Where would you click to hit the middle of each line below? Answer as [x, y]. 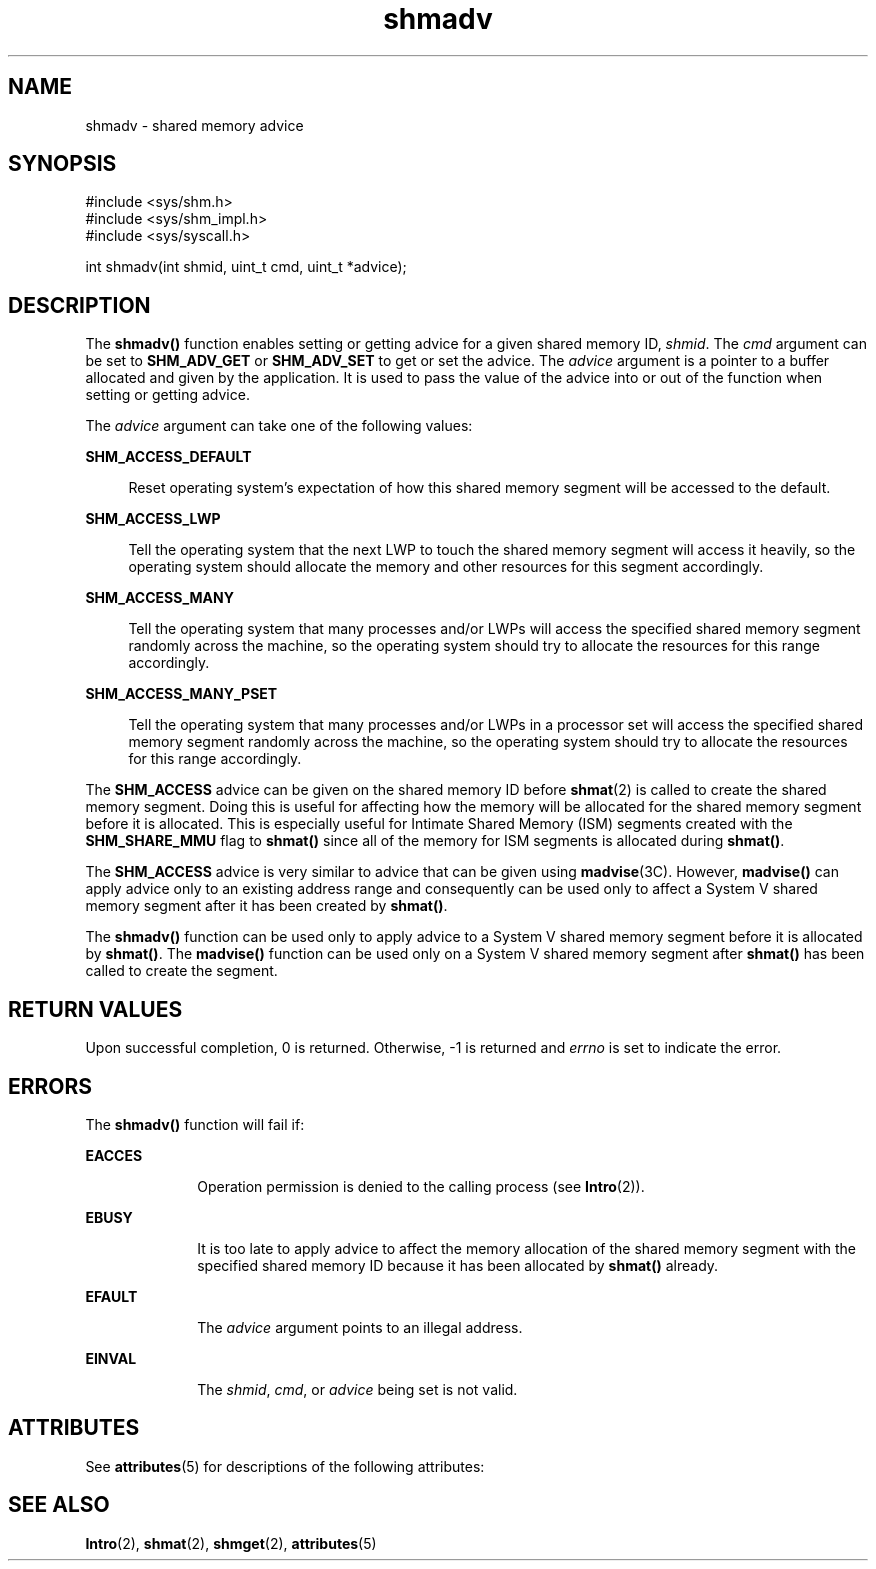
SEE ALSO [59, 1505]
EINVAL [111, 1358]
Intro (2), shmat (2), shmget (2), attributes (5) [231, 1543]
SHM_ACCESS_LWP [153, 519]
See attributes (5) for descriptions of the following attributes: [285, 1466]
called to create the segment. [181, 971]
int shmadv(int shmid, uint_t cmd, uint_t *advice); [246, 267]
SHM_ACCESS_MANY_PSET [181, 694]
